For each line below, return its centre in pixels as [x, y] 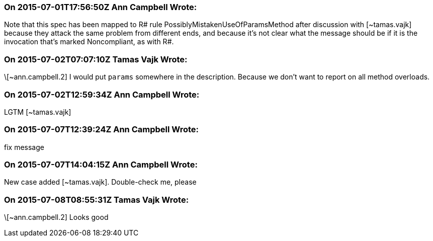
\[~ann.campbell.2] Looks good [56, 217]
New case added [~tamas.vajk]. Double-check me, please [100, 182]
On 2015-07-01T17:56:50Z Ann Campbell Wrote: [101, 7]
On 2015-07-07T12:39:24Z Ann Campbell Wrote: [102, 130]
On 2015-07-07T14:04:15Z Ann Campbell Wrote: [101, 165]
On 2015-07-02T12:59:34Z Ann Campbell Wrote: [102, 94]
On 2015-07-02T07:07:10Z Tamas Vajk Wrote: [96, 59]
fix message [24, 147]
